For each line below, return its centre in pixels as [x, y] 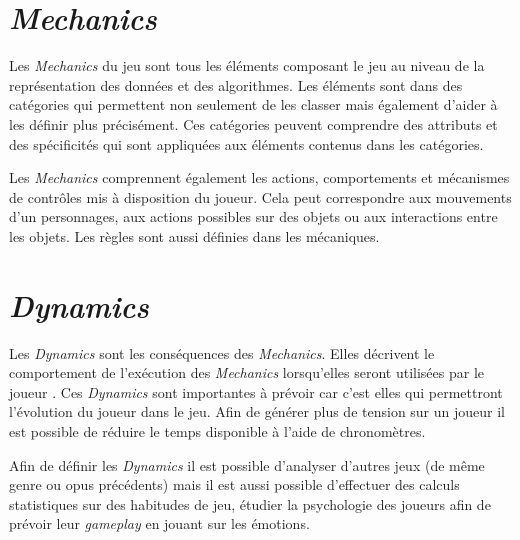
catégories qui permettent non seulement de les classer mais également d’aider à [253, 104]
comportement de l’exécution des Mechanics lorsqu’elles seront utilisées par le [247, 372]
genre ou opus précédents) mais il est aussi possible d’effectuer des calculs [234, 484]
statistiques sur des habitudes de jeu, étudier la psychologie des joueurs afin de [250, 503]
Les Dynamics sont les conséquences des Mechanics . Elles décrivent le [222, 352]
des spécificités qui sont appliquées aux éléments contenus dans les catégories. [246, 143]
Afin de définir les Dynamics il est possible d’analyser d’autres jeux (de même [247, 464]
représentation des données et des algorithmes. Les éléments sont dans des [236, 84]
